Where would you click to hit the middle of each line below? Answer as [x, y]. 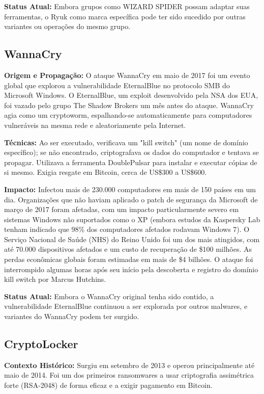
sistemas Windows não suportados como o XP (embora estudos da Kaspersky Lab [132, 219]
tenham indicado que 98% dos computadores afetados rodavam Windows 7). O [127, 229]
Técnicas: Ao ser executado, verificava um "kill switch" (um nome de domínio [126, 142]
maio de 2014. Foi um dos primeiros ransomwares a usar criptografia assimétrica [129, 375]
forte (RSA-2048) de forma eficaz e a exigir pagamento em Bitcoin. [108, 385]
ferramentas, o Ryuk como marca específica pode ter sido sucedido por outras [125, 16]
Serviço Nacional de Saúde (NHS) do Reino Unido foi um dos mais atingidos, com [132, 239]
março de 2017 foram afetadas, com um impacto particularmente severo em [122, 209]
